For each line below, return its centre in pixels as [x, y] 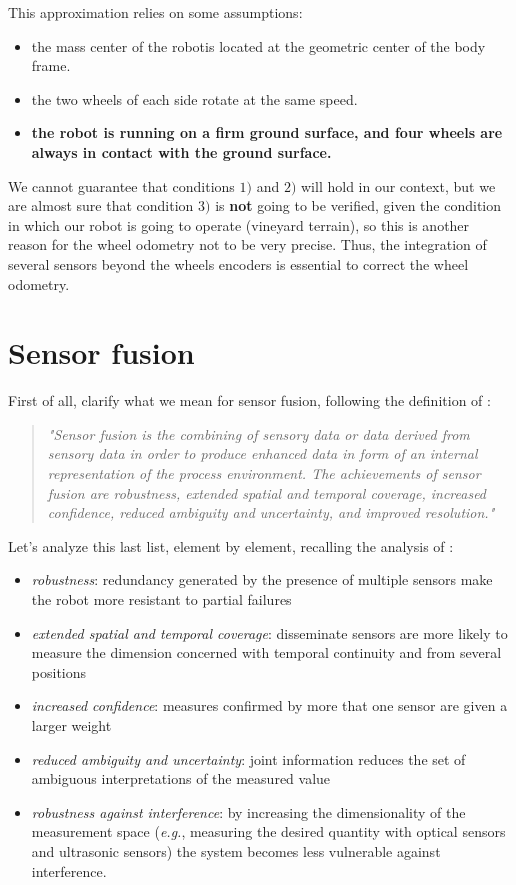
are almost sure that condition [101, 205]
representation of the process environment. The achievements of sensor [264, 473]
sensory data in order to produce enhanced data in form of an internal [262, 453]
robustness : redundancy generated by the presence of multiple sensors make [262, 579]
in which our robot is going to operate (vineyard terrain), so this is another [239, 224]
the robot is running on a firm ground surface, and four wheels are [267, 132]
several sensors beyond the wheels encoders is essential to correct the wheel [238, 263]
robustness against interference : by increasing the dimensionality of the [248, 811]
